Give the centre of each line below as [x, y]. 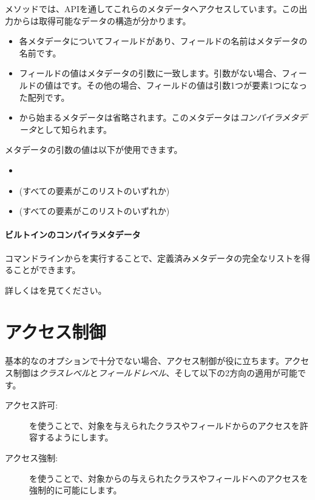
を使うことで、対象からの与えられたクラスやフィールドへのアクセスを [169, 478]
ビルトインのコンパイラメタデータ [73, 235]
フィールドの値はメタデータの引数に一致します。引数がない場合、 [151, 73]
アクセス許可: [32, 405]
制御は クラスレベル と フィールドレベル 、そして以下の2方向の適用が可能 [155, 373]
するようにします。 [75, 437]
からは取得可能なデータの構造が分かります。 [102, 20]
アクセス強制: [32, 457]
